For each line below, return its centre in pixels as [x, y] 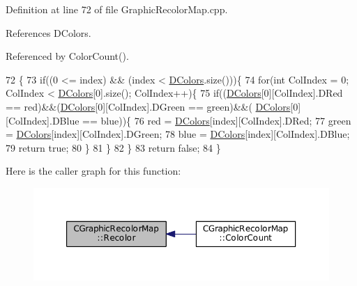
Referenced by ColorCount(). [67, 56]
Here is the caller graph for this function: [93, 171]
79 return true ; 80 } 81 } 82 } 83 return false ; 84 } [113, 147]
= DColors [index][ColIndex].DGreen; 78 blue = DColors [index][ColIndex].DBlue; [178, 134]
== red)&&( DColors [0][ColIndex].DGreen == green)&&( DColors [148, 106]
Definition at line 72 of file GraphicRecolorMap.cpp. [117, 9]
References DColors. [48, 32]
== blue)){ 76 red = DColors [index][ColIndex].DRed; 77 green [217, 120]
